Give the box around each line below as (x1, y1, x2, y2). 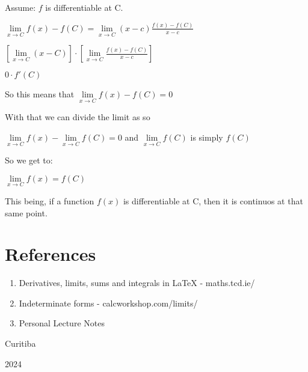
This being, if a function (5, 194, 94, 207)
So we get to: (5, 154, 53, 166)
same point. (5, 206, 48, 219)
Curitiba (5, 337, 36, 350)
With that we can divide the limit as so (5, 111, 150, 123)
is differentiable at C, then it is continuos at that (123, 194, 303, 207)
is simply (190, 130, 223, 143)
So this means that (5, 88, 75, 100)
